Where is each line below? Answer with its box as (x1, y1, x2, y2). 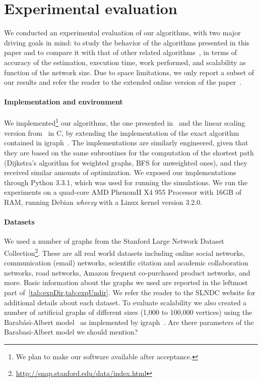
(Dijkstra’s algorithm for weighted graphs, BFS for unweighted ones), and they (4, 157, 247, 168)
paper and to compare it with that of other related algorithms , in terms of (4, 47, 237, 58)
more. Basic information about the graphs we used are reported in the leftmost (4, 277, 248, 288)
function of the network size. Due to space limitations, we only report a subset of (4, 67, 254, 77)
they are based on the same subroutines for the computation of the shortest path (4, 147, 254, 157)
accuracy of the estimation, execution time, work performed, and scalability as (4, 57, 246, 67)
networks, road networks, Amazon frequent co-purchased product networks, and (4, 267, 250, 278)
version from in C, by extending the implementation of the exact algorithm (4, 127, 239, 138)
